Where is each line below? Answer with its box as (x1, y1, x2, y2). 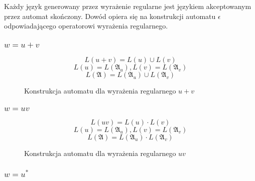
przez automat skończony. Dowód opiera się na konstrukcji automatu (4, 10, 216, 21)
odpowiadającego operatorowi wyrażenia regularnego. (4, 20, 168, 31)
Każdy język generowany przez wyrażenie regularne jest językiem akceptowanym (4, 1, 251, 11)
